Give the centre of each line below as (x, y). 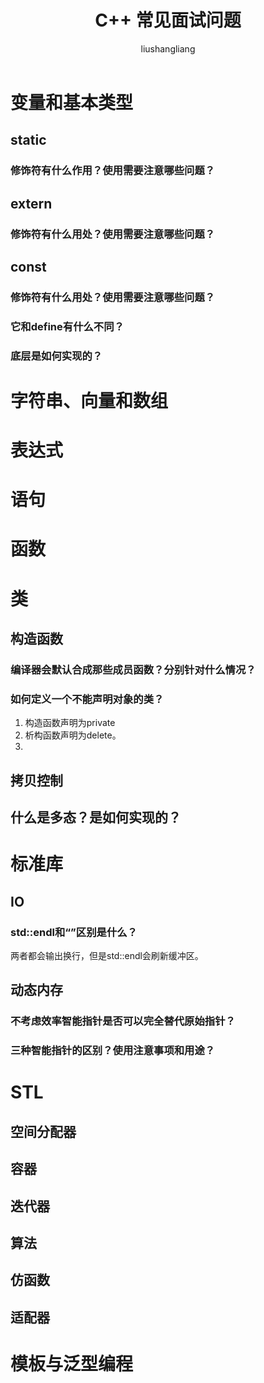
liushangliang (168, 48)
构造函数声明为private (70, 723)
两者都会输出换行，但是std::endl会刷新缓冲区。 (107, 955)
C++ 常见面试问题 (168, 20)
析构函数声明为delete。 (73, 735)
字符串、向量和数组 (89, 400)
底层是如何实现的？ (56, 356)
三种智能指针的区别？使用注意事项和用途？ (113, 1051)
